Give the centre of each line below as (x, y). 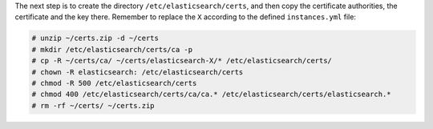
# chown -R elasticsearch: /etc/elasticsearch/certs (138, 72)
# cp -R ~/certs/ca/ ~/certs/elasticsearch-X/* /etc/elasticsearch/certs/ (182, 61)
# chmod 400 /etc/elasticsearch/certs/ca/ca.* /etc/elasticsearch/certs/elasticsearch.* (212, 95)
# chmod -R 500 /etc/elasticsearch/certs (114, 83)
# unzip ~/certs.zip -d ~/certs (95, 38)
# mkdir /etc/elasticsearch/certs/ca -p (112, 49)
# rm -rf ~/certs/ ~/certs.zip (93, 105)
